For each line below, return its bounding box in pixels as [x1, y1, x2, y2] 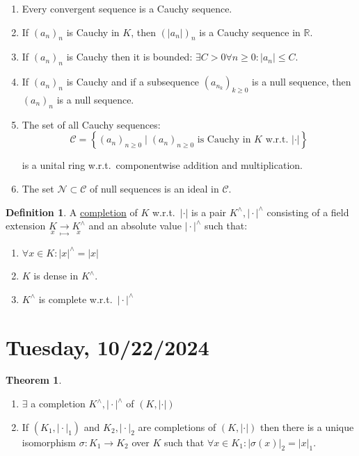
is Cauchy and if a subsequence [66, 74, 200, 89]
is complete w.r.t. [38, 291, 113, 306]
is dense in [33, 268, 79, 283]
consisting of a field [266, 204, 349, 219]
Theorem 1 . [6, 373, 62, 387]
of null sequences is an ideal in [90, 181, 219, 195]
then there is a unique [260, 419, 354, 434]
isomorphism [22, 434, 76, 449]
